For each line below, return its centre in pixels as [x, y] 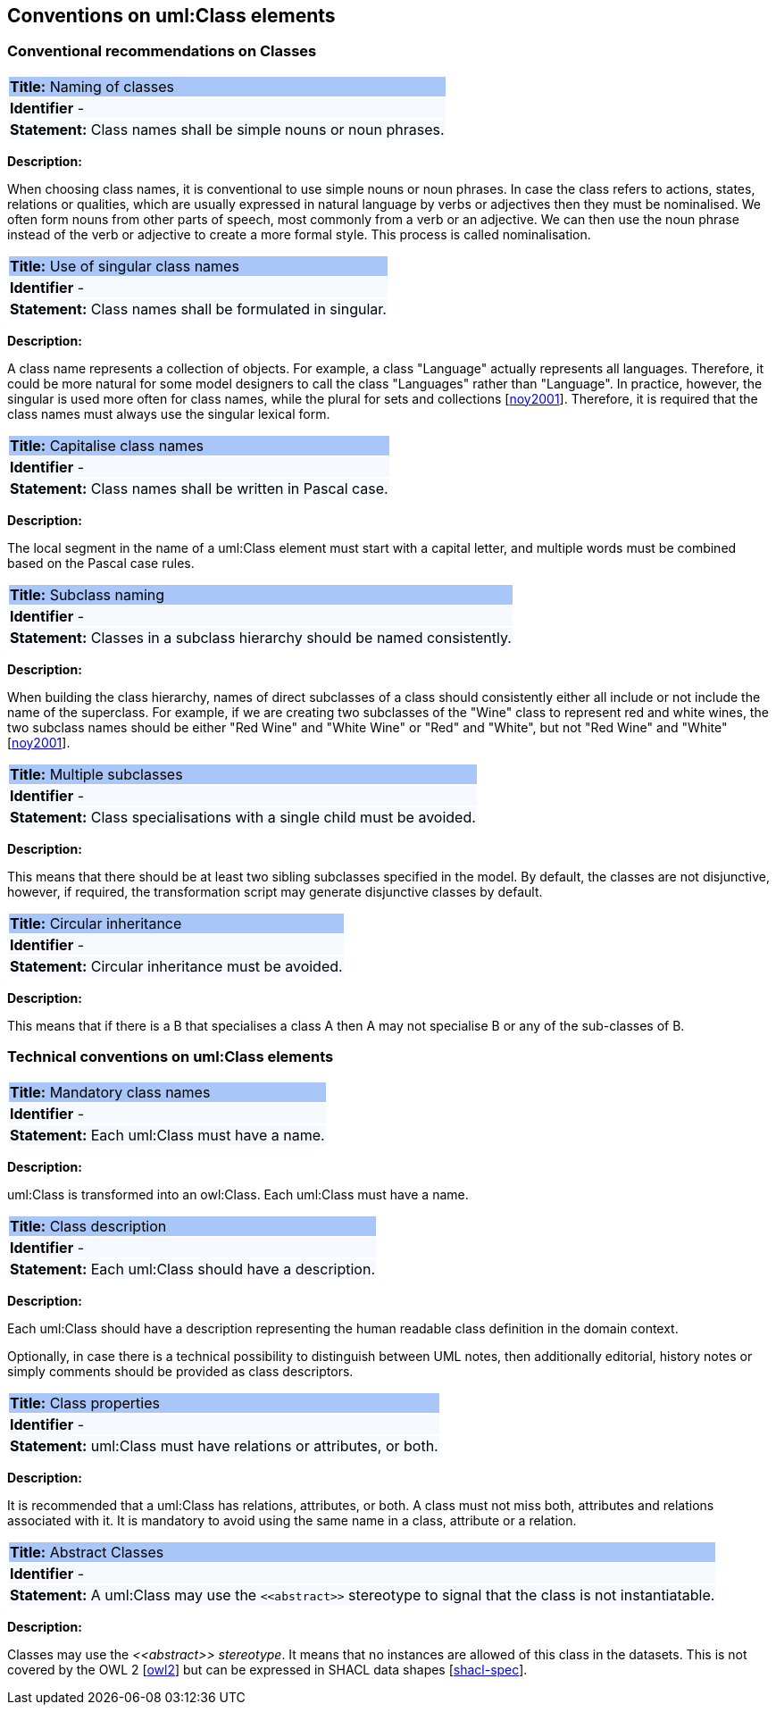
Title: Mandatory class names [110, 1092]
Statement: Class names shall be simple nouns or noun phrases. [227, 129]
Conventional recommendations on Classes [162, 51]
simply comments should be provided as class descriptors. [180, 1371]
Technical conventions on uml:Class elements [171, 1057]
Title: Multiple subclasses [96, 774]
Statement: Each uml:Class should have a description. [192, 1269]
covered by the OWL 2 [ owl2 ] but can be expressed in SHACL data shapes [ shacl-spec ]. [267, 1669]
